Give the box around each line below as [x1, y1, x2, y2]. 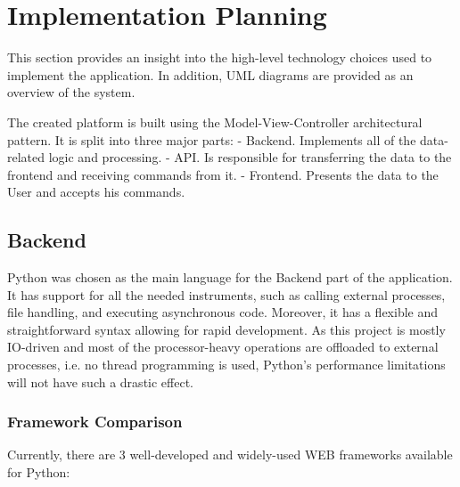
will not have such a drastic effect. [7, 372, 193, 391]
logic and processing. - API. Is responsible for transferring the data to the [48, 148, 452, 166]
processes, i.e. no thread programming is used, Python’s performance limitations [7, 355, 446, 374]
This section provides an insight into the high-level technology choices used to [7, 48, 432, 67]
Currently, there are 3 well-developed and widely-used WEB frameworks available [7, 445, 453, 464]
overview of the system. [7, 83, 136, 101]
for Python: [7, 463, 70, 482]
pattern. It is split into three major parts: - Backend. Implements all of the [7, 130, 416, 149]
